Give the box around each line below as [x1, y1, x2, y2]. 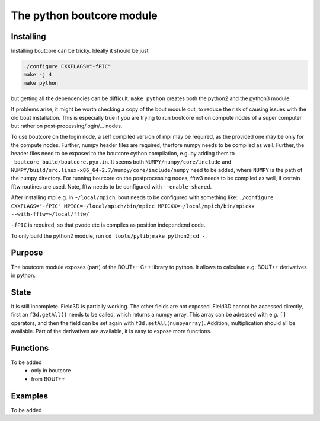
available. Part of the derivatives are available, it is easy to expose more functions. [11, 328, 212, 335]
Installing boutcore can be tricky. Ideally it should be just [11, 47, 149, 55]
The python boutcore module [11, 9, 158, 22]
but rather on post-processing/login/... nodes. [11, 122, 123, 129]
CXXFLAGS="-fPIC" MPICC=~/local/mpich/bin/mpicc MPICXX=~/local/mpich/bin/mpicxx [11, 202, 255, 209]
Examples [11, 391, 49, 401]
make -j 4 [23, 71, 52, 78]
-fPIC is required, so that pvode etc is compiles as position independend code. [11, 221, 206, 228]
